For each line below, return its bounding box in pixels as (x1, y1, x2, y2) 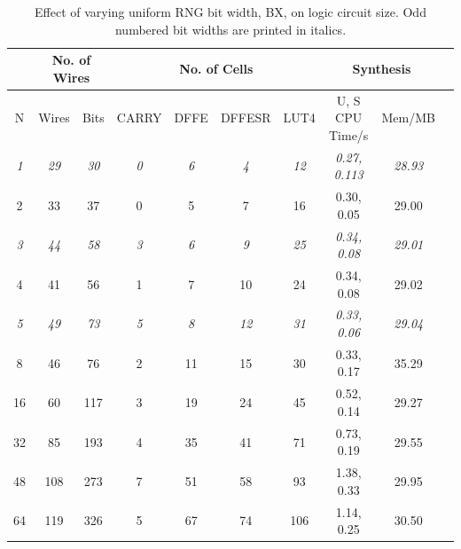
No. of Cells (179, 59, 254, 77)
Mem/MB (381, 108, 435, 127)
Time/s (328, 125, 369, 144)
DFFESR (220, 108, 271, 127)
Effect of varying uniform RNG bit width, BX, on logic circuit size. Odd (35, 3, 426, 20)
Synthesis (352, 59, 411, 77)
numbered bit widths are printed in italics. (114, 20, 347, 38)
